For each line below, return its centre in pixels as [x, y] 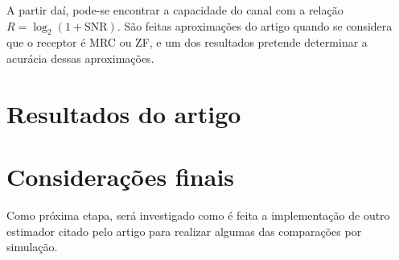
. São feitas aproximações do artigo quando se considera [255, 25]
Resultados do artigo [124, 113]
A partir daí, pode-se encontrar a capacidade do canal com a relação [175, 10]
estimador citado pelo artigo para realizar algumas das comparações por [184, 231]
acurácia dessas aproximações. [80, 58]
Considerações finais [121, 177]
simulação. [32, 247]
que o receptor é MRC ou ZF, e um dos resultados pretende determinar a [187, 42]
